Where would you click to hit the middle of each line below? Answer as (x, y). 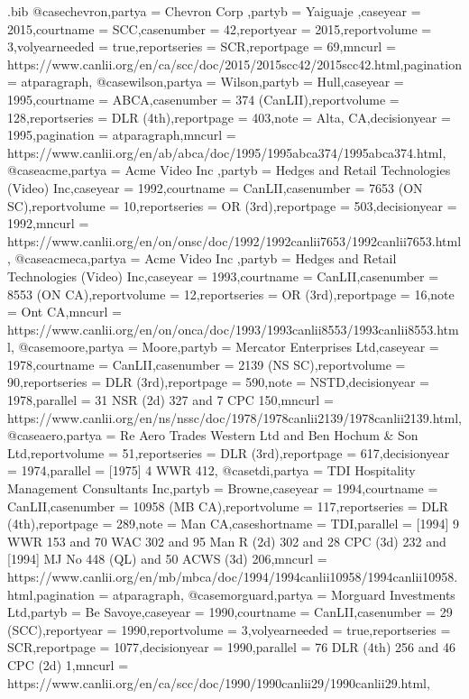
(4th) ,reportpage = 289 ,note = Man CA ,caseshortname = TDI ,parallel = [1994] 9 (234, 524)
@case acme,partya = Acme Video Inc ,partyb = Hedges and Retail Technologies (229, 170)
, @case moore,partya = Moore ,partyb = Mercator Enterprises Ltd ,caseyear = (225, 347)
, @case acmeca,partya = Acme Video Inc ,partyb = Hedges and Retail (202, 258)
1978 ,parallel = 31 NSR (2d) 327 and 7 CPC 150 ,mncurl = (170, 400)
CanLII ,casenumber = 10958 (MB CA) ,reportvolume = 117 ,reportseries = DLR (228, 506)
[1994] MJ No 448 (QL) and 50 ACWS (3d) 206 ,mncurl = (167, 559)
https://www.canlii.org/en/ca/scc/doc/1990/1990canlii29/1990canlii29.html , (219, 682)
